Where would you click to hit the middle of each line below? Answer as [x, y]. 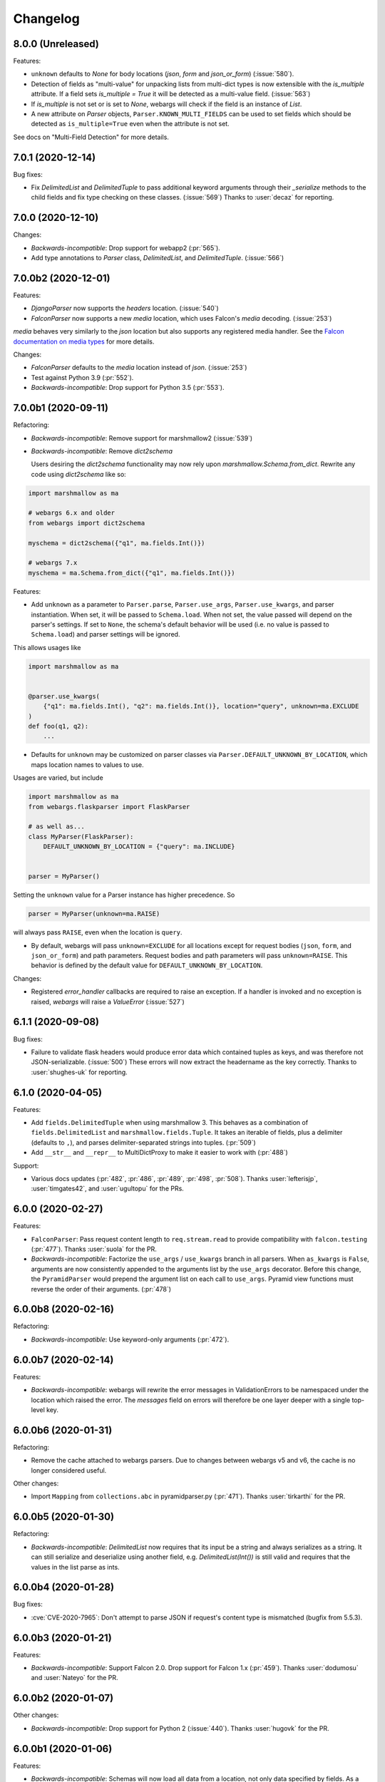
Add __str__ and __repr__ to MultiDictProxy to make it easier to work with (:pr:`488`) [159, 1153]
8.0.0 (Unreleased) [56, 44]
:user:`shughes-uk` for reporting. [79, 1072]
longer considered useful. [69, 1470]
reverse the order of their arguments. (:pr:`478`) [101, 1289]
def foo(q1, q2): [58, 726]
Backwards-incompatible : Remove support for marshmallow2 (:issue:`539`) [142, 438]
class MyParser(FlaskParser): [81, 836]
